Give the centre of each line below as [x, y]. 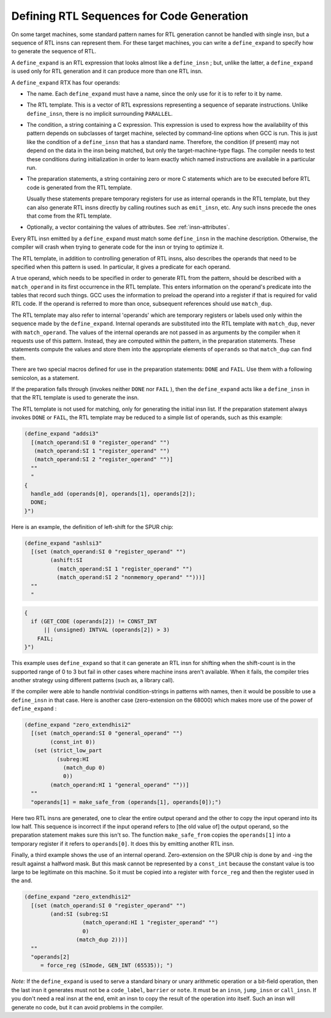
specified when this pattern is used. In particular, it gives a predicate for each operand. [121, 267]
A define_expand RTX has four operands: [66, 82]
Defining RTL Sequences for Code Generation [130, 16]
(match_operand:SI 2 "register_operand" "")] [104, 459]
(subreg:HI [73, 759]
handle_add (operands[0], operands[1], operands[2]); [113, 494]
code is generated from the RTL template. [79, 188]
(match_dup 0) [84, 768]
